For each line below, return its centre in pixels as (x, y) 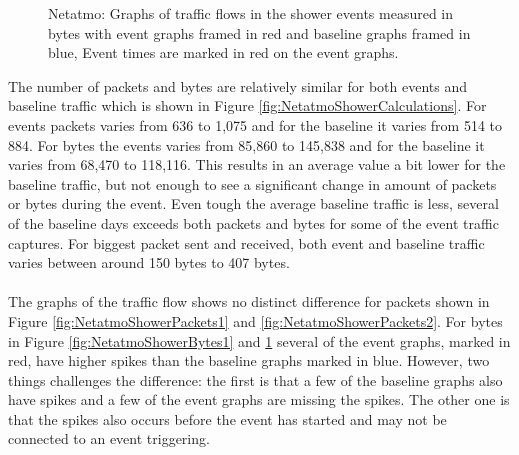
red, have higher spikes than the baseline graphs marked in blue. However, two (249, 360)
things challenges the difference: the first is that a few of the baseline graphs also (255, 379)
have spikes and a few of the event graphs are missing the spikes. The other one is (259, 399)
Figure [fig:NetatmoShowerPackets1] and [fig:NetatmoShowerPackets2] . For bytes (255, 320)
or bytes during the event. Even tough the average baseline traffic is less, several (253, 203)
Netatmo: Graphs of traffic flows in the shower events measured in (251, 13)
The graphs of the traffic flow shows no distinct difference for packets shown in (249, 301)
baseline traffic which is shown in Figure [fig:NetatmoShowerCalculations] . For (247, 105)
